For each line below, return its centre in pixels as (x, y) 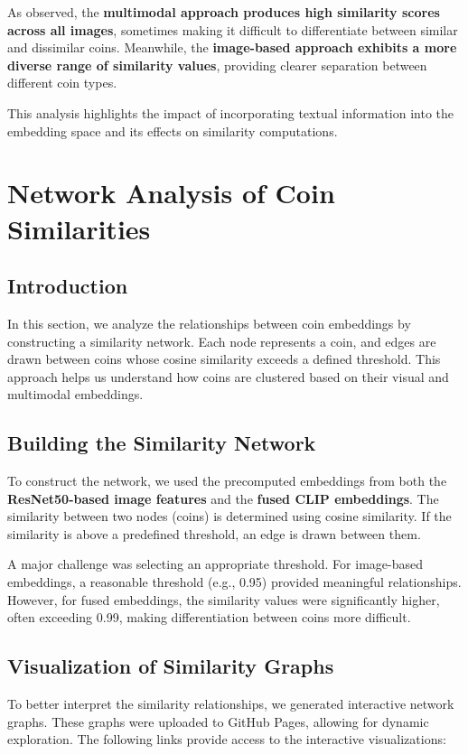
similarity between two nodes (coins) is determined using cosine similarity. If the (229, 516)
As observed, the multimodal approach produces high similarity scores (224, 12)
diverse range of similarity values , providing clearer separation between (217, 65)
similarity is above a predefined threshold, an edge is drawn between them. (214, 533)
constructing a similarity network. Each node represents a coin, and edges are (222, 341)
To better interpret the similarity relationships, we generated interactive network (231, 704)
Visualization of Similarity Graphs (171, 666)
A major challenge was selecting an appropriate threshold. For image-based (215, 564)
